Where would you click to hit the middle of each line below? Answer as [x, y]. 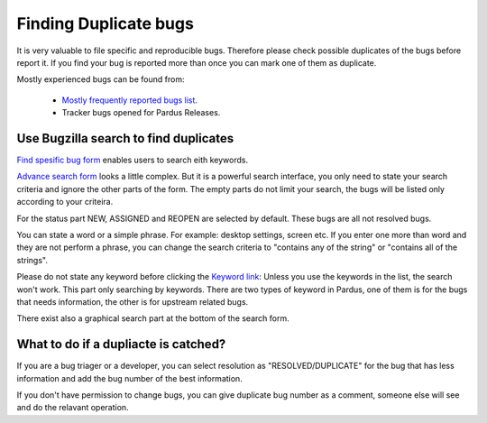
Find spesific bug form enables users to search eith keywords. [132, 160]
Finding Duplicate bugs [105, 23]
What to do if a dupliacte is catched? [121, 344]
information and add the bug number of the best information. [129, 378]
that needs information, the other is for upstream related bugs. [133, 301]
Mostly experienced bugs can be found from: [101, 79]
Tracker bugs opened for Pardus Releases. [141, 113]
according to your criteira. [65, 202]
